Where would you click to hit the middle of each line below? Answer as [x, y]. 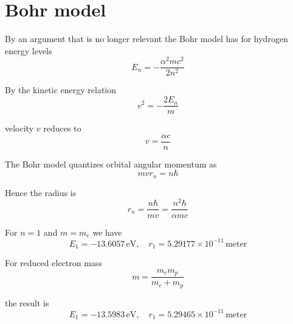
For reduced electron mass [53, 263]
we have [107, 232]
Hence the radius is [41, 192]
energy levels [29, 50]
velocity [19, 128]
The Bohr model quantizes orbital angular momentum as [111, 164]
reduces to [62, 128]
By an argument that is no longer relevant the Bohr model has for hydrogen [146, 39]
